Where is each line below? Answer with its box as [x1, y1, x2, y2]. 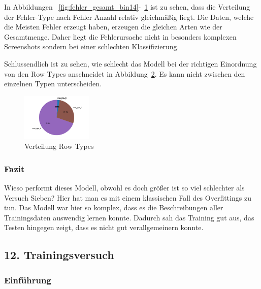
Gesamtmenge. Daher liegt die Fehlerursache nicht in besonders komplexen [4, 31, 237, 42]
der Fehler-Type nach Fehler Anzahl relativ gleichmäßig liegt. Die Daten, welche [4, 11, 254, 22]
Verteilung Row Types [24, 141, 94, 151]
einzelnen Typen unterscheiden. [4, 78, 102, 89]
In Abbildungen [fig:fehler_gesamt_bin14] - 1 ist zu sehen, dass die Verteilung [4, 2, 250, 12]
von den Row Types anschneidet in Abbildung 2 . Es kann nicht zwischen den [4, 68, 245, 79]
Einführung [4, 273, 51, 286]
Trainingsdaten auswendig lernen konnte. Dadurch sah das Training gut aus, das [4, 212, 254, 222]
